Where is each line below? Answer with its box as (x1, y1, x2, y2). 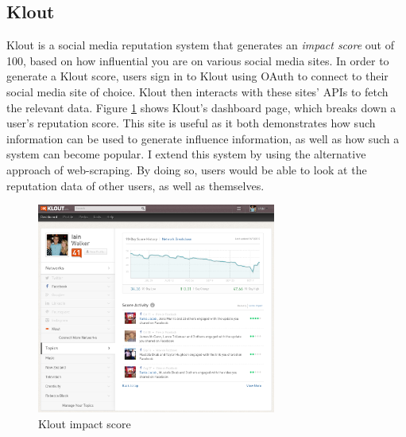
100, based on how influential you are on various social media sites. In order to (6, 52, 389, 68)
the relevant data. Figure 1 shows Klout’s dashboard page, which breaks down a (6, 99, 396, 115)
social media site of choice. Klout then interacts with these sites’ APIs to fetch (6, 83, 389, 99)
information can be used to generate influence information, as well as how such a (6, 130, 400, 146)
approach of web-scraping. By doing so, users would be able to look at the (6, 161, 367, 178)
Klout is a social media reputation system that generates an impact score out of (6, 37, 394, 53)
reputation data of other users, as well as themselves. (6, 177, 265, 193)
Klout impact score (38, 415, 131, 431)
